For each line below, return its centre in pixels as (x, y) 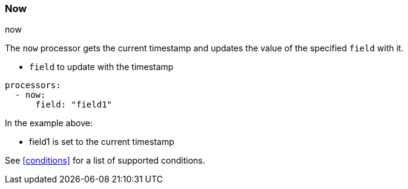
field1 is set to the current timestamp (102, 142)
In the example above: (49, 123)
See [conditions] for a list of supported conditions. (105, 161)
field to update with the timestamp (101, 67)
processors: (33, 85)
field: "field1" (74, 105)
